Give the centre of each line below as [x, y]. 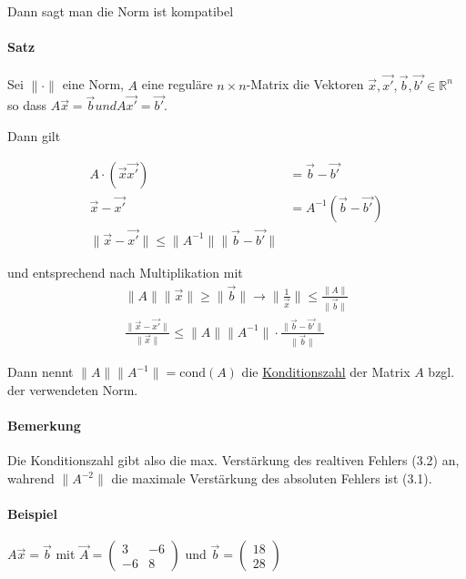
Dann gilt [34, 136]
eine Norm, [93, 84]
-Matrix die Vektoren [305, 84]
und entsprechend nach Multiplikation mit [125, 272]
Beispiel [32, 514]
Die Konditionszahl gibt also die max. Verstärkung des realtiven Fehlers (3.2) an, [233, 460]
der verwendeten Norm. [73, 390]
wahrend [31, 478]
